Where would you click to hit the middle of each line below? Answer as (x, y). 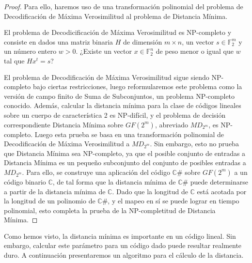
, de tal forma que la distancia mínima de (114, 181)
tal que (14, 60)
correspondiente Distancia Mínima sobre (64, 124)
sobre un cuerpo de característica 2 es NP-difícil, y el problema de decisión (115, 115)
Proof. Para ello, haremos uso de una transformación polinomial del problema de (124, 6)
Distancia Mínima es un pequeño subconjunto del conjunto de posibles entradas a (125, 162)
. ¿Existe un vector (104, 51)
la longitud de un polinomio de (50, 201)
